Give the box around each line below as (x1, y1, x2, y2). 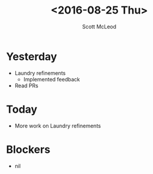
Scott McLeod (82, 23, 117, 30)
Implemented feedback (23, 75, 80, 83)
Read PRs (14, 82, 38, 89)
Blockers (6, 143, 51, 156)
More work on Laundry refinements (14, 122, 102, 129)
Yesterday (6, 50, 57, 63)
